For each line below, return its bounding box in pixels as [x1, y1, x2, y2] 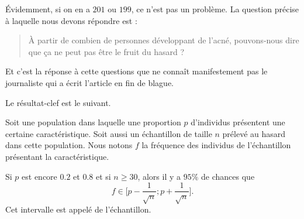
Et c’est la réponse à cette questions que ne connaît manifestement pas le [5, 65, 268, 77]
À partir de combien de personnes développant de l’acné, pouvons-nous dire [28, 34, 299, 46]
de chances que [201, 170, 255, 182]
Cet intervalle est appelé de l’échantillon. [5, 203, 151, 215]
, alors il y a [137, 170, 181, 182]
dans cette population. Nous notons [5, 139, 133, 151]
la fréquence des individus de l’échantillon [141, 139, 291, 151]
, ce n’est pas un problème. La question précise [131, 3, 299, 15]
